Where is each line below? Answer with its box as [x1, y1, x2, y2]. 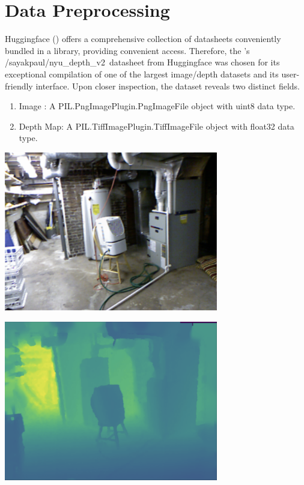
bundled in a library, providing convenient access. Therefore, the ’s [5, 44, 250, 56]
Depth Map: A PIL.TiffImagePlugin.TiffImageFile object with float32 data [19, 119, 294, 132]
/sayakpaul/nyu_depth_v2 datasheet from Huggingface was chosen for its [5, 56, 280, 68]
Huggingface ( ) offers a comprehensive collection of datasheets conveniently [5, 32, 281, 45]
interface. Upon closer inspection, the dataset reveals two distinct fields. [35, 79, 300, 92]
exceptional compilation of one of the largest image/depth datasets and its [5, 67, 279, 80]
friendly [5, 79, 33, 92]
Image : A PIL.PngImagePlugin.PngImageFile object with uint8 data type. [19, 100, 296, 112]
